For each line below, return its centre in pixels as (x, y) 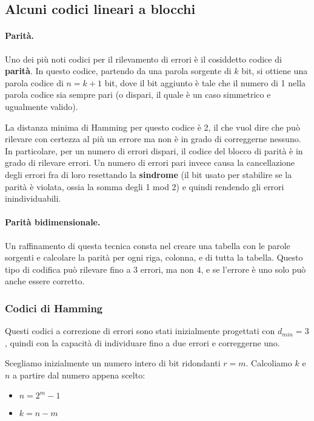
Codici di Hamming (54, 308)
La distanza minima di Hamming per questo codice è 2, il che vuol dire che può (152, 127)
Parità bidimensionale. (53, 222)
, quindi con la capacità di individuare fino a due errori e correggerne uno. (142, 342)
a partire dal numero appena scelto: (79, 375)
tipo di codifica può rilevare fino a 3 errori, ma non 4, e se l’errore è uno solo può (155, 269)
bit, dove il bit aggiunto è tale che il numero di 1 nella (205, 82)
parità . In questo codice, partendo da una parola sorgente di (118, 71)
